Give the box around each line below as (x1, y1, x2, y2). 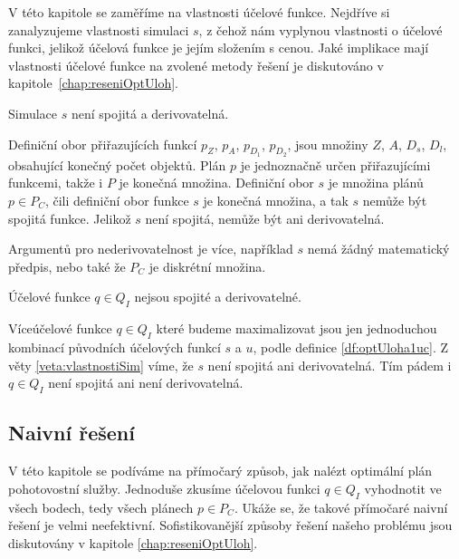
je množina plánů (328, 173, 424, 192)
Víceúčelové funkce (8, 319, 112, 338)
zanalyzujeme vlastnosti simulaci (8, 20, 189, 39)
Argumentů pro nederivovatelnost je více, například (8, 239, 293, 258)
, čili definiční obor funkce (44, 190, 189, 209)
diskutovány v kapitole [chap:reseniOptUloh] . (8, 533, 258, 552)
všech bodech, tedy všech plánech (8, 497, 194, 516)
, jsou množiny (287, 134, 368, 153)
